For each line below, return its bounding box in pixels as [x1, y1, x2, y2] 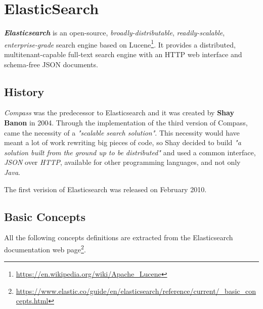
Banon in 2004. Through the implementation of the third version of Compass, [4, 117, 248, 127]
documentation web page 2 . [4, 242, 86, 254]
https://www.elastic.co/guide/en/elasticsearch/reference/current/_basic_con [16, 285, 256, 296]
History [4, 83, 45, 99]
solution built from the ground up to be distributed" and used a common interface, [4, 147, 256, 157]
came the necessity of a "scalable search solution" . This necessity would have [4, 127, 240, 138]
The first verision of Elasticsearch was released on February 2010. [4, 184, 207, 194]
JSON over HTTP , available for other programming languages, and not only [4, 157, 241, 167]
